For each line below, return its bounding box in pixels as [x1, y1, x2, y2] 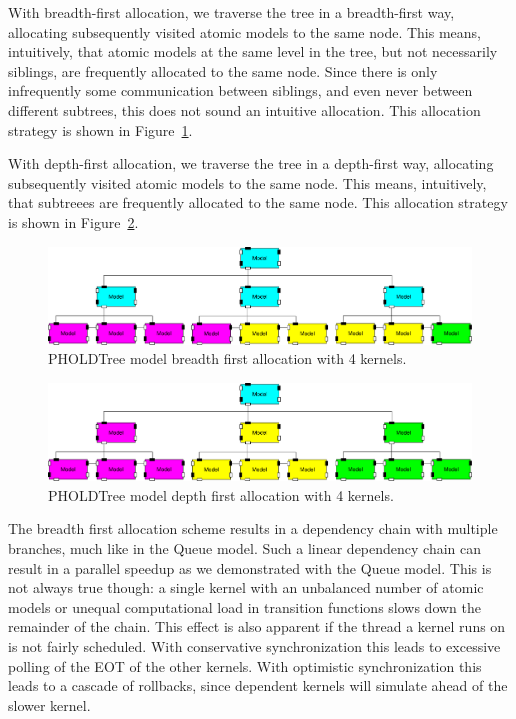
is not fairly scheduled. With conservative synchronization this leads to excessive [8, 635, 501, 656]
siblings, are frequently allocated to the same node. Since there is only [8, 60, 438, 81]
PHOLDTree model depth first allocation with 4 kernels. [48, 484, 394, 505]
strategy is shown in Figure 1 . [8, 119, 193, 140]
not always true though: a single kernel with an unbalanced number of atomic [8, 577, 484, 598]
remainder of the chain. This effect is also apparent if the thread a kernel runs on [8, 616, 506, 637]
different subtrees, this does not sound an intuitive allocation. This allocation [8, 99, 481, 120]
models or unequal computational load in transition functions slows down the [8, 596, 482, 617]
